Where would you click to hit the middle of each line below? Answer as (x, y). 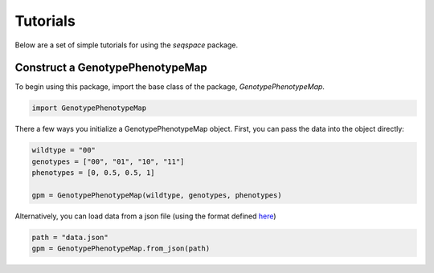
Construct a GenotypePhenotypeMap (111, 68)
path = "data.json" (70, 237)
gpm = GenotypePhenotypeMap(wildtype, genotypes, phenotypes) (157, 195)
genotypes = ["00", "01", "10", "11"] (108, 161)
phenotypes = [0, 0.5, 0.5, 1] (94, 173)
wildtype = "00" (64, 150)
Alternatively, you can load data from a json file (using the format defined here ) (145, 216)
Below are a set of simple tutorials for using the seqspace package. (127, 45)
